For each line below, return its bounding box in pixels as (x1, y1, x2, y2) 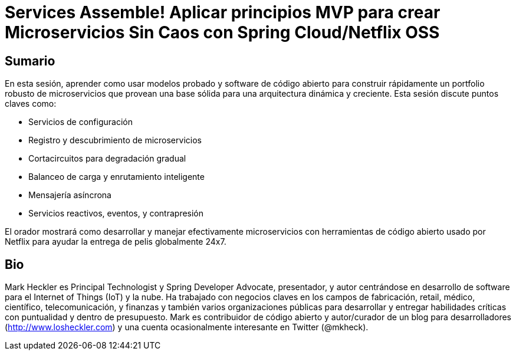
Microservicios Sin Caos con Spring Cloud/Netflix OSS (5, 22, 440, 42)
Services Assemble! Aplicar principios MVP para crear (5, 2, 441, 22)
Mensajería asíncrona (28, 190, 111, 200)
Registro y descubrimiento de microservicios (28, 135, 202, 146)
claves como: (5, 98, 57, 109)
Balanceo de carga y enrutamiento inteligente (28, 172, 205, 182)
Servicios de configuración (28, 117, 133, 127)
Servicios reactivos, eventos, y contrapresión (28, 208, 204, 219)
